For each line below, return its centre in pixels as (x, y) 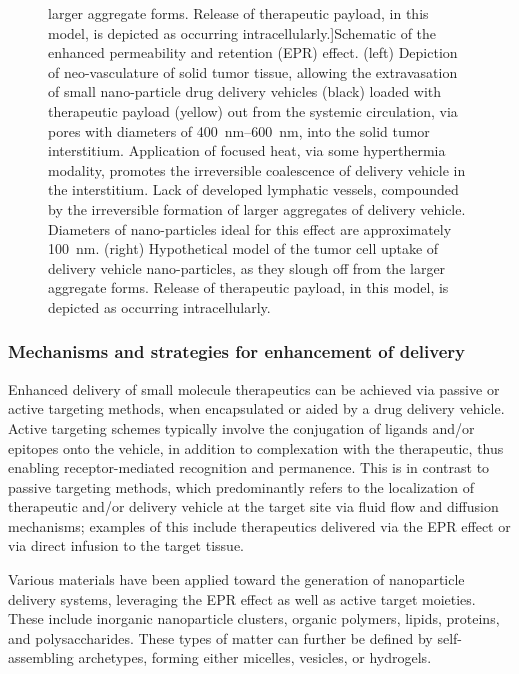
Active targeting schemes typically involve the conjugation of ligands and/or (241, 427)
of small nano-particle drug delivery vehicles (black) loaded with (245, 91)
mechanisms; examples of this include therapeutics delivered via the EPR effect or (259, 525)
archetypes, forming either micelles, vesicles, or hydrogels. (255, 657)
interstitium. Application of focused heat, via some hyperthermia (247, 150)
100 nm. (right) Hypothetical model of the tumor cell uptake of (243, 248)
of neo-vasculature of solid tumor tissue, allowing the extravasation (253, 71)
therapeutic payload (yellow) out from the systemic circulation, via (253, 110)
